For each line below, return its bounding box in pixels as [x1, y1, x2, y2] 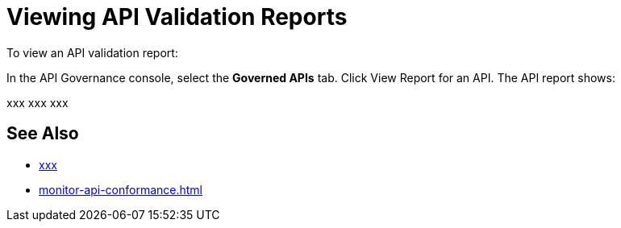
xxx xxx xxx [6, 95, 69, 110]
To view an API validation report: [6, 45, 178, 60]
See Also [6, 123, 79, 144]
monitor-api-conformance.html [39, 182, 202, 197]
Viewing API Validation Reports [6, 3, 348, 31]
